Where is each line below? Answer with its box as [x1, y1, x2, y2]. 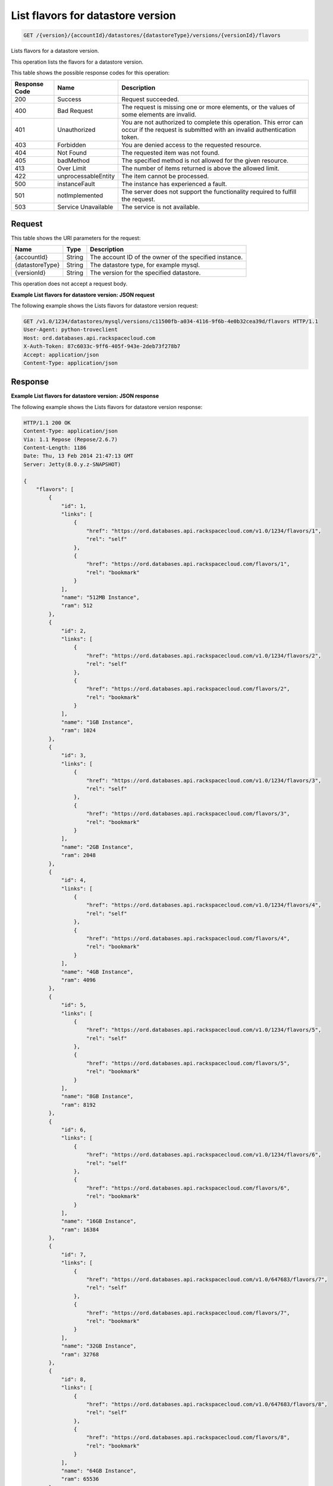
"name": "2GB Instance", [61, 843, 134, 850]
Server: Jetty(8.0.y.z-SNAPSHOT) [23, 461, 121, 468]
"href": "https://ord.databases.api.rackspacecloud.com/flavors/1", [86, 561, 291, 568]
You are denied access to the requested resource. [121, 141, 262, 149]
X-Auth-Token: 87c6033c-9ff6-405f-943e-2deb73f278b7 [23, 343, 181, 350]
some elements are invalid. [121, 111, 197, 119]
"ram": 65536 [61, 1476, 99, 1482]
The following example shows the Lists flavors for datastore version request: [11, 302, 199, 309]
